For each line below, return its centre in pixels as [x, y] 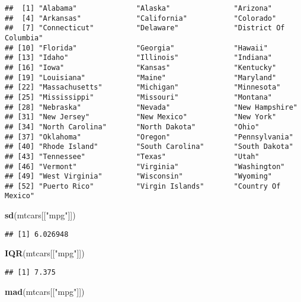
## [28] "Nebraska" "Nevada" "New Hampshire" [151, 107]
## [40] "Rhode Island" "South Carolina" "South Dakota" [149, 147]
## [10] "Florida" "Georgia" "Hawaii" [136, 48]
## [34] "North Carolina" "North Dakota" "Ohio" [132, 127]
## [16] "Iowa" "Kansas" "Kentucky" [141, 67]
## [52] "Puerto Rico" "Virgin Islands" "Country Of [143, 186]
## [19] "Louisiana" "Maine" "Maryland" [141, 77]
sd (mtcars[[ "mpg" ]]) [40, 215]
